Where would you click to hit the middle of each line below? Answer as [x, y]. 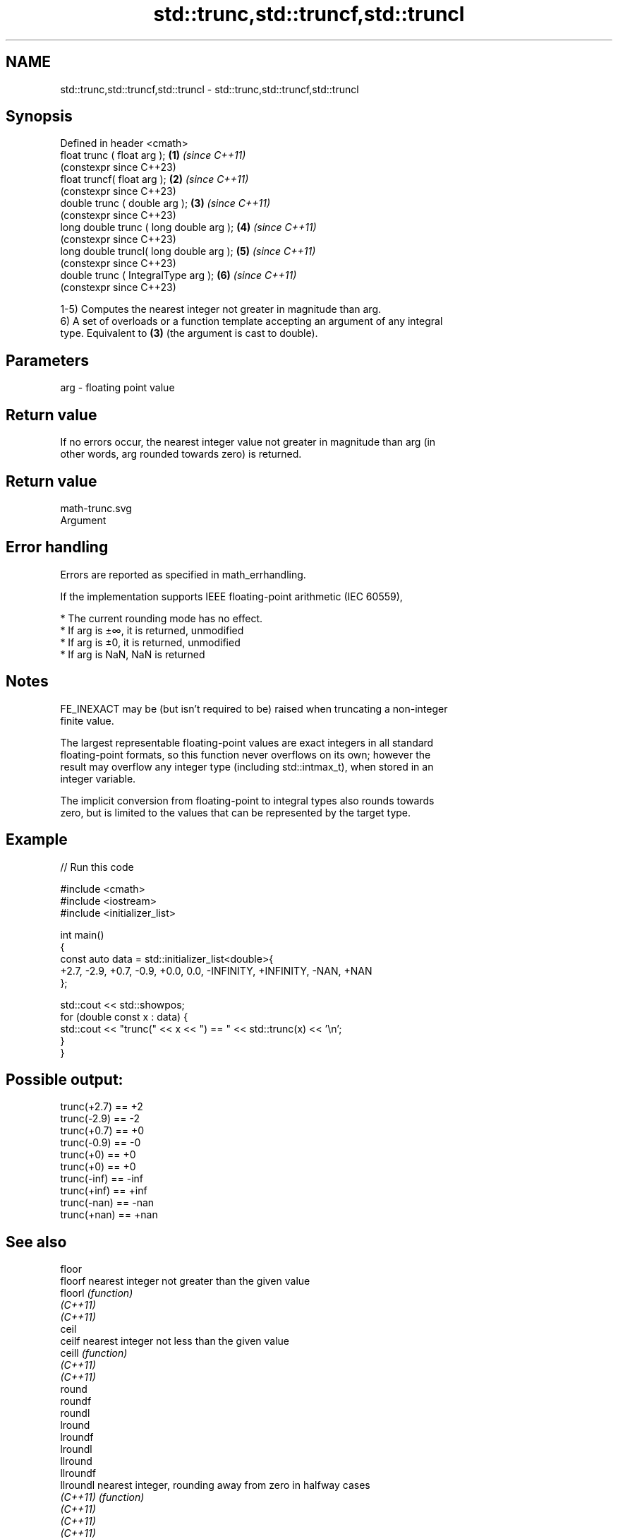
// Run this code [97, 867]
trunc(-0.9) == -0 [101, 1143]
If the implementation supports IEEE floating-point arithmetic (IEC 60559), [231, 596]
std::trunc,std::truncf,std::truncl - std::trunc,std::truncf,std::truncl [210, 89]
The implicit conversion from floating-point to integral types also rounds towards [247, 800]
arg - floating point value [117, 388]
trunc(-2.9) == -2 [100, 1119]
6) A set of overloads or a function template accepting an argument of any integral [252, 321]
